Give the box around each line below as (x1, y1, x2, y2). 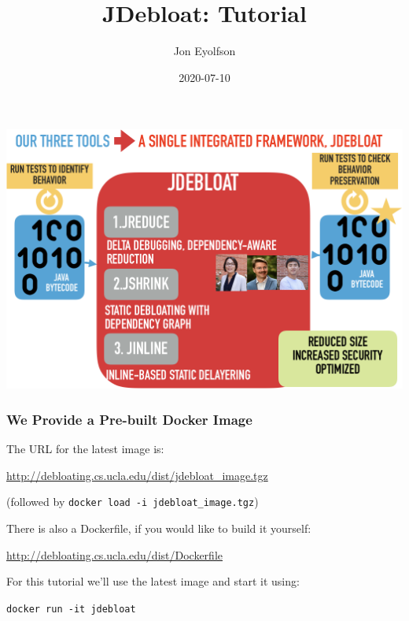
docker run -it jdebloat (6, 603, 136, 615)
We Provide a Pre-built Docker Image (6, 409, 252, 429)
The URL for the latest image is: (6, 441, 164, 457)
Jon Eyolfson (173, 43, 236, 59)
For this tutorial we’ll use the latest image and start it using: (6, 573, 300, 589)
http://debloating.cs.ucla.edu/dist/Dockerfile (6, 546, 223, 563)
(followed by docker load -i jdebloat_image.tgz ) (6, 493, 259, 510)
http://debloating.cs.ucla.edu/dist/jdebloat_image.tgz (6, 467, 268, 483)
